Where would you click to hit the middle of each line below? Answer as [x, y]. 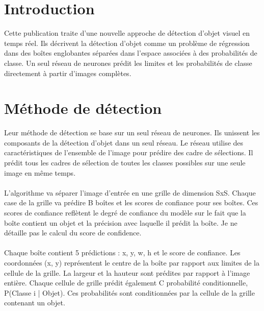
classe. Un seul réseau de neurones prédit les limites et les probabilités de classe [128, 63]
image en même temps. [40, 172]
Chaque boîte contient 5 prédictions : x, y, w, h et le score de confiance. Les [122, 253]
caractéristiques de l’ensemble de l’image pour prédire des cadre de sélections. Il [129, 152]
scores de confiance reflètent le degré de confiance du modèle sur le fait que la [125, 212]
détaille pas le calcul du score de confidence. [73, 233]
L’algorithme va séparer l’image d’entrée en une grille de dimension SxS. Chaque [130, 192]
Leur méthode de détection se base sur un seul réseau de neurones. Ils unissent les [132, 133]
